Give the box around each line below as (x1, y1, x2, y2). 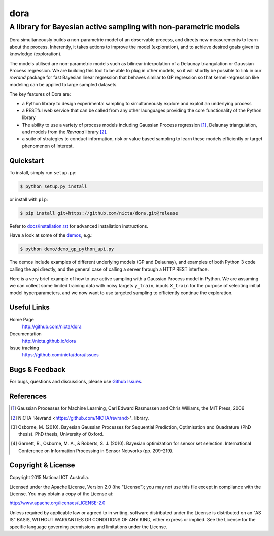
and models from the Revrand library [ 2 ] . (22, 129, 108, 135)
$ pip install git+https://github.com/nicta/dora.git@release (20, 210, 178, 216)
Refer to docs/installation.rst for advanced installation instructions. (9, 223, 148, 229)
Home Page (9, 316, 34, 322)
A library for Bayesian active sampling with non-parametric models (9, 22, 241, 32)
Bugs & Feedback (9, 365, 66, 374)
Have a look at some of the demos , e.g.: (9, 232, 93, 239)
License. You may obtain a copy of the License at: (9, 491, 114, 497)
